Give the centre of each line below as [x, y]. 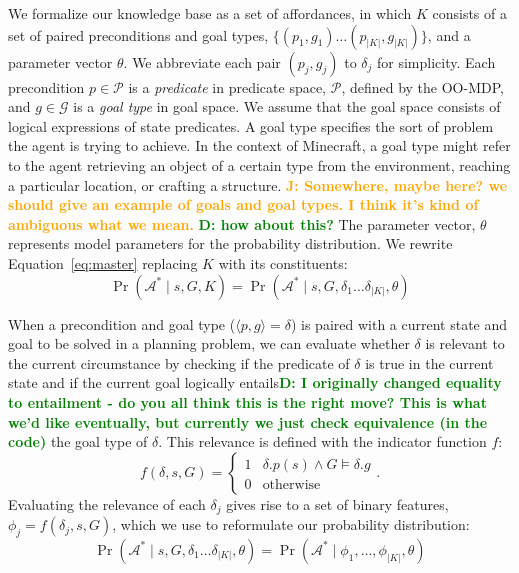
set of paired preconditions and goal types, [138, 34]
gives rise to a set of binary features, [337, 503]
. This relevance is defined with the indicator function [322, 441]
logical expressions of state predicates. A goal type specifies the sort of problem [251, 125]
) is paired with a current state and [399, 323]
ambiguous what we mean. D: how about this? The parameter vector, [242, 223]
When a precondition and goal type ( [122, 323]
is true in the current [429, 362]
